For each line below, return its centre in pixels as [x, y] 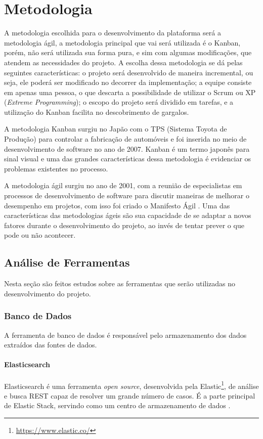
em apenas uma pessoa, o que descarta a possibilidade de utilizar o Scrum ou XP [130, 92]
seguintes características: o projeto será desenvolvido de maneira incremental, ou [129, 72]
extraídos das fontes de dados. [51, 345]
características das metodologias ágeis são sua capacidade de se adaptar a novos [128, 215]
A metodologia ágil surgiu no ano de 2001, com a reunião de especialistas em [123, 185]
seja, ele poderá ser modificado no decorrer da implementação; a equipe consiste [128, 82]
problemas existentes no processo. [56, 168]
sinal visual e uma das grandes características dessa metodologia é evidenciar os [128, 159]
